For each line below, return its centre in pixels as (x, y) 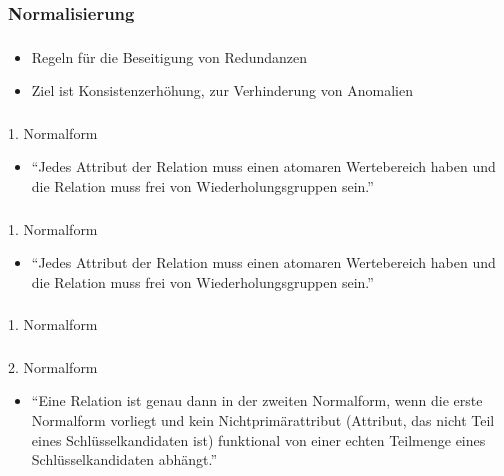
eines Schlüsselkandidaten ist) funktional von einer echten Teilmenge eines (258, 439)
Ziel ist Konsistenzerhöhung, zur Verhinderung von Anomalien (222, 90)
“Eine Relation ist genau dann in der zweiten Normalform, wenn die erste (257, 400)
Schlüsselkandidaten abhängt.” (124, 459)
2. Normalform (53, 366)
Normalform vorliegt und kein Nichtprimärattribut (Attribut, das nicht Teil (263, 419)
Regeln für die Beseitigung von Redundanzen (169, 56)
